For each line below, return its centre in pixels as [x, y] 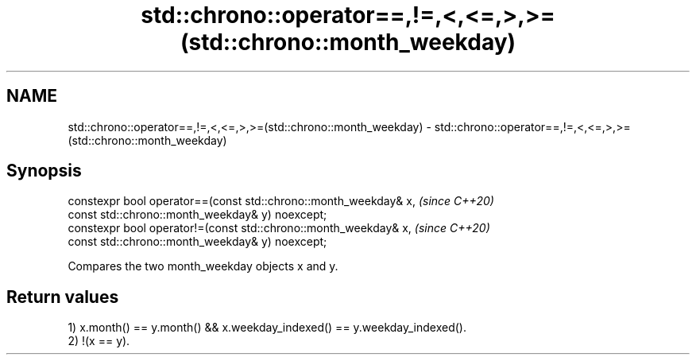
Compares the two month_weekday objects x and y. [203, 266]
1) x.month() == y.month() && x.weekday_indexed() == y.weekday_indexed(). [267, 328]
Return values [63, 297]
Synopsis [44, 171]
